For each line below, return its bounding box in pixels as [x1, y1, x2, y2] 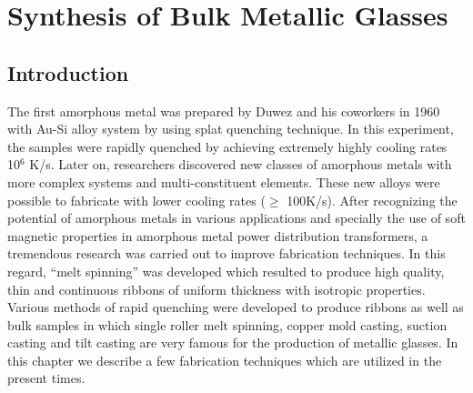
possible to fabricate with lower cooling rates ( [7, 190, 266, 209]
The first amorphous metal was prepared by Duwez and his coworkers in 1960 [7, 101, 440, 120]
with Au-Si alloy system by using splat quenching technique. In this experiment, [7, 119, 454, 138]
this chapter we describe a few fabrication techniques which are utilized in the [7, 350, 442, 369]
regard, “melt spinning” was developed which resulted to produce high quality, [7, 261, 445, 280]
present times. [7, 368, 86, 388]
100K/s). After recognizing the [287, 190, 458, 209]
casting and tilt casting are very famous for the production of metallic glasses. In [7, 333, 458, 352]
